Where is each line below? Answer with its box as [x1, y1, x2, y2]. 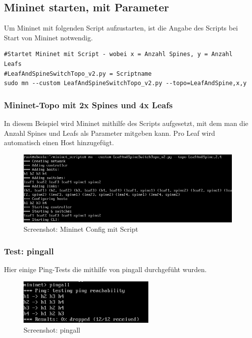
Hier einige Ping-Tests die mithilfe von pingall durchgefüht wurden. [4, 264, 207, 274]
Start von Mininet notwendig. [4, 32, 93, 42]
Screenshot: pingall [24, 324, 81, 335]
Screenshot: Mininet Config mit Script [24, 224, 139, 234]
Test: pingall [4, 245, 54, 257]
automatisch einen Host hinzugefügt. [4, 137, 114, 148]
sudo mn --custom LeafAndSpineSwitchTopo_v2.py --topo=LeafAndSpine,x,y [4, 80, 247, 87]
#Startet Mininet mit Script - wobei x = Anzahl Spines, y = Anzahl [4, 51, 233, 58]
